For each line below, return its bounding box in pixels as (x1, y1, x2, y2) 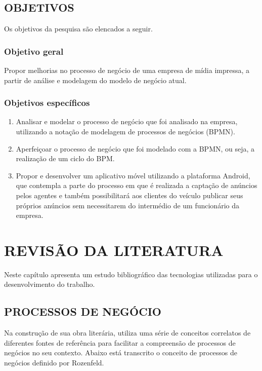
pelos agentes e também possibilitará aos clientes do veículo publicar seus (16, 190, 243, 200)
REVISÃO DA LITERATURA (4, 239, 224, 260)
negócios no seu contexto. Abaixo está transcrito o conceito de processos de (4, 347, 238, 358)
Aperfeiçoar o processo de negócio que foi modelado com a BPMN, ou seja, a (16, 143, 255, 154)
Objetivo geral (4, 45, 64, 57)
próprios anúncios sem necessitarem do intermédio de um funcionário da (16, 200, 239, 210)
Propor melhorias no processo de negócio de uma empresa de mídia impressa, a (4, 65, 250, 76)
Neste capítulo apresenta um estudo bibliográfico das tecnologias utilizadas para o (4, 269, 258, 279)
